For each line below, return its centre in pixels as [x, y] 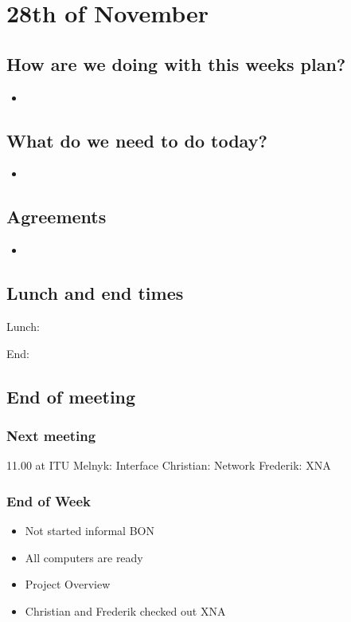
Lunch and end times [95, 293]
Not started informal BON [90, 530]
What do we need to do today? [137, 140]
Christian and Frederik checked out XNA [125, 610]
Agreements [57, 217]
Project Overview [68, 584]
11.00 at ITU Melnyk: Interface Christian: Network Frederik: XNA [169, 465]
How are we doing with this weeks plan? [176, 63]
